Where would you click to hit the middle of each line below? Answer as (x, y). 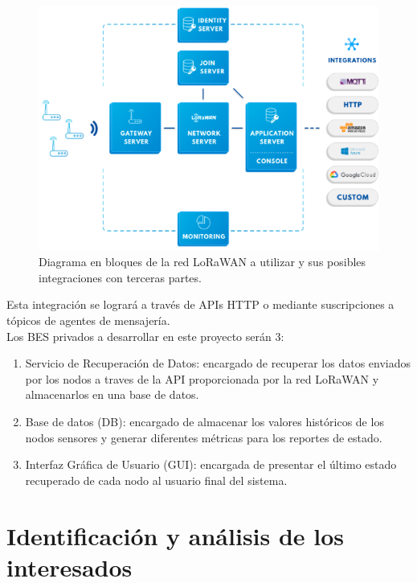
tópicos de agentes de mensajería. (88, 320)
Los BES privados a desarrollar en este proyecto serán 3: (145, 336)
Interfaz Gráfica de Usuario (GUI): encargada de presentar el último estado (211, 464)
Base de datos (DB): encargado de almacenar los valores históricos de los (204, 421)
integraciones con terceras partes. (120, 277)
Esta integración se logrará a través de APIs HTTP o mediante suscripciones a (200, 304)
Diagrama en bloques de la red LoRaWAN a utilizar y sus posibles (202, 262)
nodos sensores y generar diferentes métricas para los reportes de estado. (204, 437)
